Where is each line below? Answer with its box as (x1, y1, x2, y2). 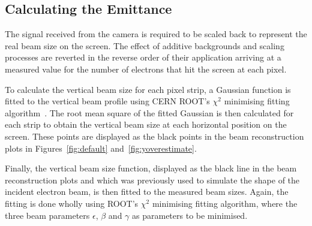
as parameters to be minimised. (132, 209, 248, 221)
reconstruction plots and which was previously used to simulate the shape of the (5, 173, 300, 186)
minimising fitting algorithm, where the (152, 197, 298, 209)
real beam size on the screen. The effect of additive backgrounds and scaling (5, 39, 284, 52)
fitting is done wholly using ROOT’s (5, 197, 139, 209)
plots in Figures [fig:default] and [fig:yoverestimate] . (5, 141, 197, 154)
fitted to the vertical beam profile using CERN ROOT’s (5, 95, 210, 107)
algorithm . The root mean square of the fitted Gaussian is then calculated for (5, 106, 294, 119)
